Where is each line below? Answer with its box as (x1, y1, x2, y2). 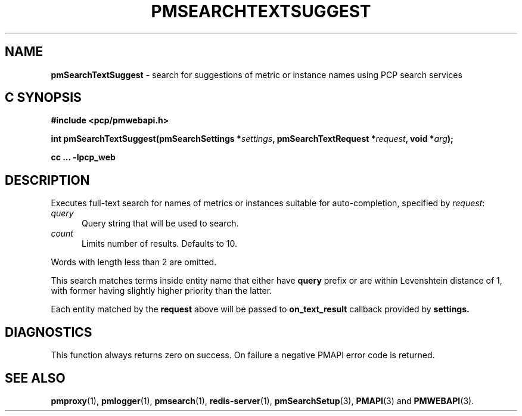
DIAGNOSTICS (5, 324, 92, 340)
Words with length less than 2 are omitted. (51, 257, 217, 268)
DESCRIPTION (5, 172, 90, 188)
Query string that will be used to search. (82, 218, 239, 229)
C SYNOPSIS (5, 90, 82, 105)
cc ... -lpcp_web (51, 152, 116, 163)
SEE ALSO (5, 370, 66, 386)
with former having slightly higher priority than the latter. (51, 285, 272, 296)
